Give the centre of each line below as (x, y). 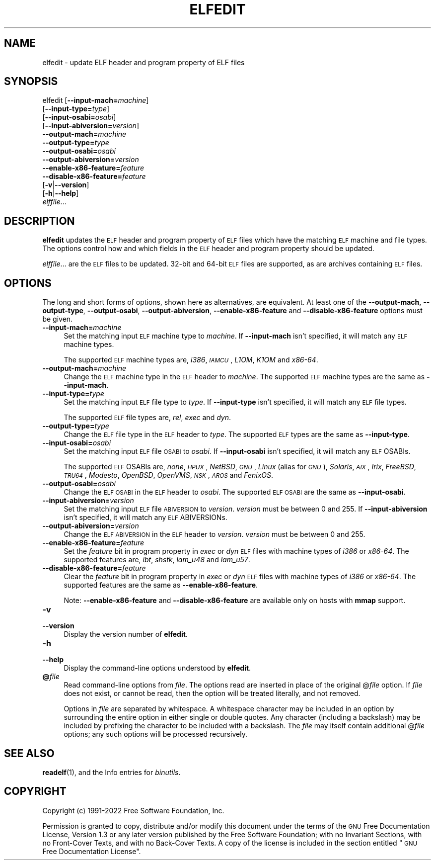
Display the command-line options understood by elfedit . (157, 668)
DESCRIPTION (39, 221)
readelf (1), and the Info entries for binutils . (111, 772)
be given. (58, 319)
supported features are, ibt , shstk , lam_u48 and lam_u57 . (157, 560)
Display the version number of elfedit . (126, 634)
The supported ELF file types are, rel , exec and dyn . (147, 418)
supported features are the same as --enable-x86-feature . (161, 585)
